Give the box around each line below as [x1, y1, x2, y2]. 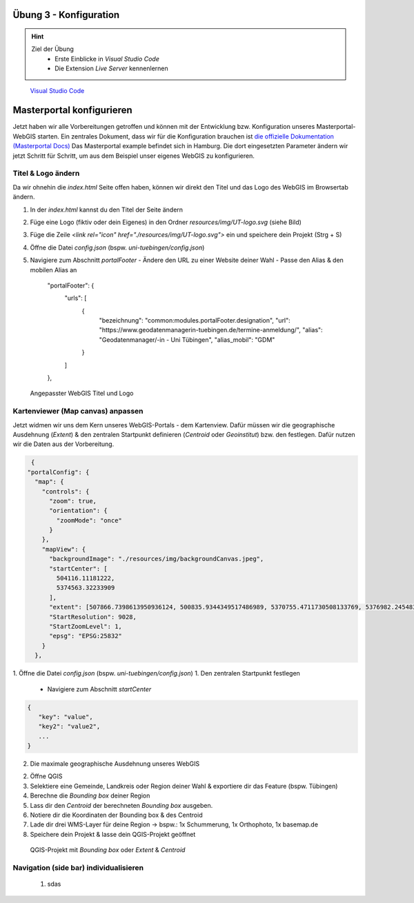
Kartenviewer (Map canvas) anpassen [12, 407, 144, 416]
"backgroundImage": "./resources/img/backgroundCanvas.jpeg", [49, 555, 264, 563]
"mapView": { [41, 545, 86, 553]
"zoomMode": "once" [56, 516, 122, 524]
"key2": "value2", [38, 722, 101, 731]
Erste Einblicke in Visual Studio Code [55, 54, 160, 63]
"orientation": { [49, 507, 108, 515]
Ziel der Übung [31, 45, 74, 53]
